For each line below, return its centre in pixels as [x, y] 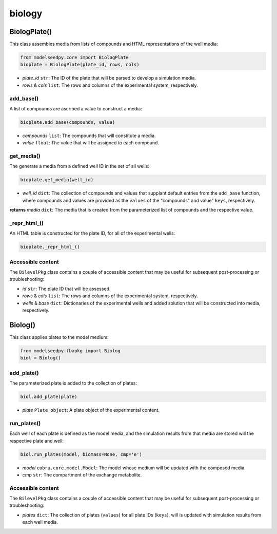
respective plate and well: [37, 441]
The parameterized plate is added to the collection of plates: [73, 383]
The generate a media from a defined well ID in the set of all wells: [80, 166]
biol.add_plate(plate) [49, 397]
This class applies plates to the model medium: [59, 337]
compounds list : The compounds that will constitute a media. [89, 136]
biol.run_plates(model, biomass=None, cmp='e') [81, 454]
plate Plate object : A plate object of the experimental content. [91, 410]
